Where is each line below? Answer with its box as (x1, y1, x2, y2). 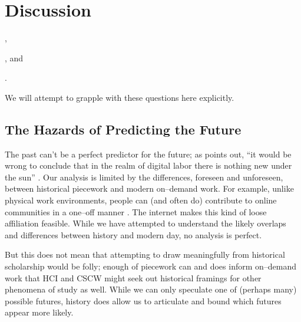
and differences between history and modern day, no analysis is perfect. (5, 228, 262, 241)
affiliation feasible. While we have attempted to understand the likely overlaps (5, 217, 286, 229)
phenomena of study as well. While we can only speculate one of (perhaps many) (5, 283, 297, 295)
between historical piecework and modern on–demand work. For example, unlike (5, 182, 294, 195)
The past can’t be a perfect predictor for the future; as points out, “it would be (5, 147, 292, 160)
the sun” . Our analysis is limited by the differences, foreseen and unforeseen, (5, 170, 283, 183)
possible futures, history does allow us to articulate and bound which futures (5, 294, 282, 307)
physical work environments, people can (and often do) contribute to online (5, 194, 277, 206)
